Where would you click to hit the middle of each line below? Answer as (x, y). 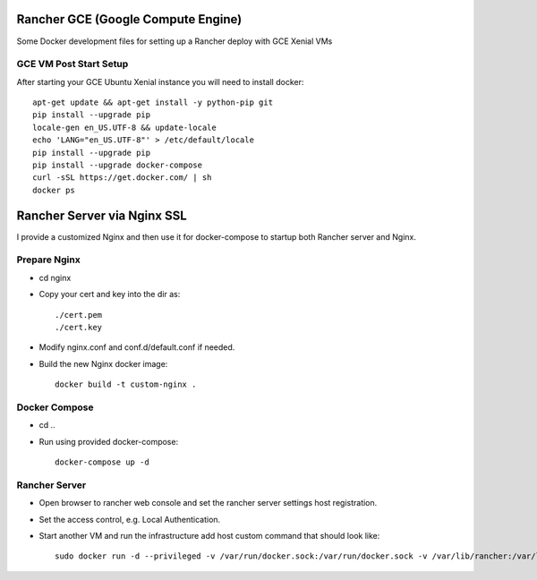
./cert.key (79, 327)
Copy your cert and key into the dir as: (110, 294)
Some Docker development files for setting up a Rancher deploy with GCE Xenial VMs (175, 41)
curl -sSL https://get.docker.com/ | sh (122, 178)
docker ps (54, 190)
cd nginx (55, 277)
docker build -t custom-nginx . (126, 384)
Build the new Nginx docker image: (103, 363)
